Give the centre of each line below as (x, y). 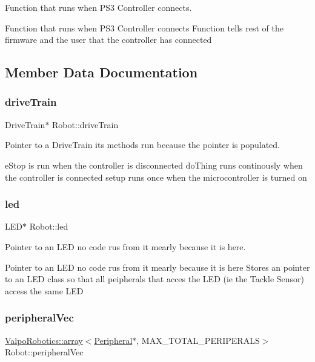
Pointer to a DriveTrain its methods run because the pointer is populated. (142, 145)
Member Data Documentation (101, 72)
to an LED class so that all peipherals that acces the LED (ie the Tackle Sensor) (154, 279)
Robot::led (49, 226)
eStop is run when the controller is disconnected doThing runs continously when (154, 165)
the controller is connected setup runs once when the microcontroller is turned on (156, 177)
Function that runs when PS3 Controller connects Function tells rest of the (144, 27)
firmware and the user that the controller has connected (108, 40)
